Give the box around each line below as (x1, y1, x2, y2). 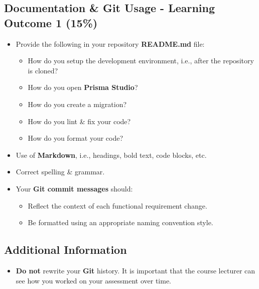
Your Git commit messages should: (16, 183, 133, 194)
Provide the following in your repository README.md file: (16, 38, 205, 49)
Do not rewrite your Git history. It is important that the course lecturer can (16, 265, 255, 275)
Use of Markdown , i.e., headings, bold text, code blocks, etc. (16, 149, 207, 160)
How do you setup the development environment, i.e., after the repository (28, 55, 254, 66)
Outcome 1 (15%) (4, 15, 98, 30)
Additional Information (4, 242, 127, 257)
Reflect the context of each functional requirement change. (28, 200, 207, 211)
